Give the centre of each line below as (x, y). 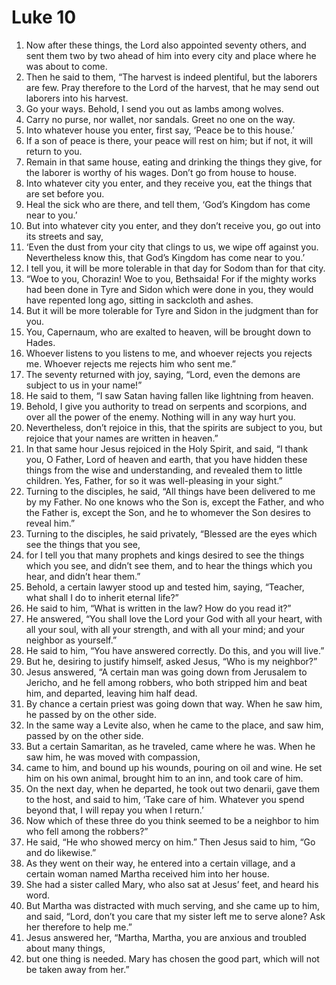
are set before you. (65, 193)
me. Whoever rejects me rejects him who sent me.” (131, 363)
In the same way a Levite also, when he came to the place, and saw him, (174, 725)
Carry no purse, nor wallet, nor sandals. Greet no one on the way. (160, 119)
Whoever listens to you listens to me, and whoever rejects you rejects (169, 353)
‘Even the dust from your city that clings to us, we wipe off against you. (172, 247)
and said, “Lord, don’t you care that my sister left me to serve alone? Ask (175, 916)
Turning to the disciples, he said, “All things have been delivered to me (170, 491)
